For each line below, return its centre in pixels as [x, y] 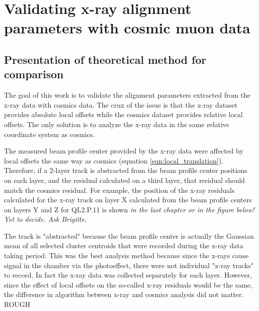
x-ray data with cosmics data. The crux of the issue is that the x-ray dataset [121, 104]
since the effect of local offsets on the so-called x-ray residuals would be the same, [128, 284]
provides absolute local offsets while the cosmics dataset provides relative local [124, 114]
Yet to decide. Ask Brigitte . [45, 219]
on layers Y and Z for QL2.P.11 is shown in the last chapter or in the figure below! [129, 209]
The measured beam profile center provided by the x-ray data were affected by [124, 151]
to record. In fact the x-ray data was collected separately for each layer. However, [128, 275]
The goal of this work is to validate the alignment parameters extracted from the [127, 95]
